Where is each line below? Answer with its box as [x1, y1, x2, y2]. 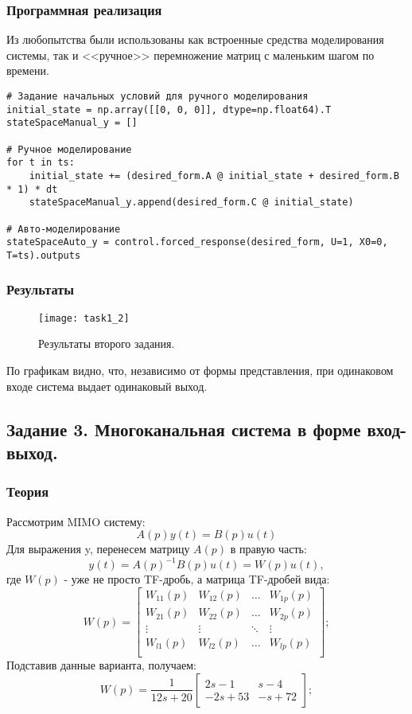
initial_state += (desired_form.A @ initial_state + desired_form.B [29, 170, 399, 181]
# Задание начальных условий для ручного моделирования [6, 91, 309, 102]
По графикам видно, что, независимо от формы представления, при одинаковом [6, 362, 394, 378]
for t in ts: [6, 157, 75, 169]
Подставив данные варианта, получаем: [6, 657, 196, 673]
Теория [6, 482, 49, 501]
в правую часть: [230, 540, 307, 557]
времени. [6, 62, 49, 79]
